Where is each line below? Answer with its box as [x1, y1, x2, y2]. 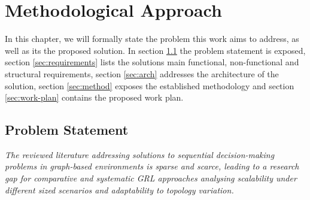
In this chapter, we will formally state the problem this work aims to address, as [5, 32, 299, 45]
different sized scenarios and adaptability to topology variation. [5, 183, 234, 196]
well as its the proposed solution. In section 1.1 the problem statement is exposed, [5, 44, 306, 56]
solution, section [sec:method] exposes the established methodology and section [5, 79, 294, 92]
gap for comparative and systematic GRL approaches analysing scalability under [5, 172, 297, 184]
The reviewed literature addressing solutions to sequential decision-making [5, 148, 275, 160]
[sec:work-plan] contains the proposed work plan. [5, 91, 184, 104]
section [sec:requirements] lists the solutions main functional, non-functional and [5, 56, 299, 68]
